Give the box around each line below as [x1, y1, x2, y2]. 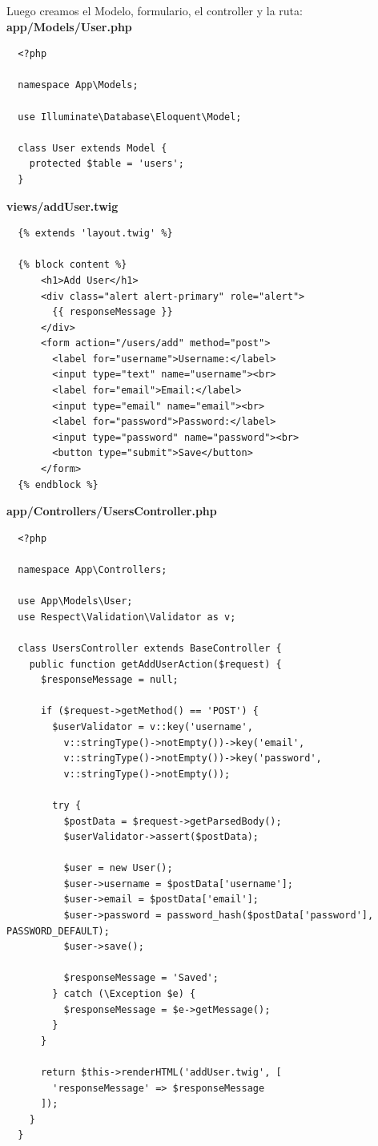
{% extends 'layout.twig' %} [18, 228, 173, 240]
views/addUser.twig [6, 197, 119, 214]
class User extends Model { [18, 142, 167, 154]
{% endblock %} [18, 478, 99, 490]
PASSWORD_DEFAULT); [6, 925, 110, 937]
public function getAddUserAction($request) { [29, 658, 282, 670]
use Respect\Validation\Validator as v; [18, 611, 236, 623]
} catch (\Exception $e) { [52, 988, 196, 1000]
